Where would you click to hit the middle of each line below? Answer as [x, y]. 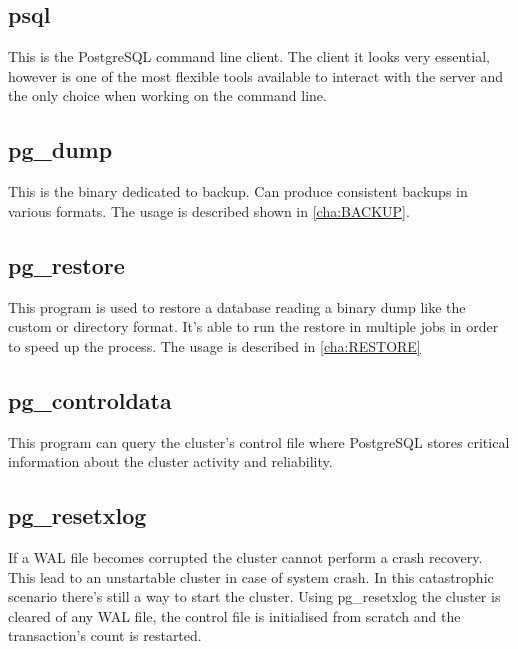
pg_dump [60, 149]
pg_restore [66, 264]
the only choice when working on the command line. [167, 95]
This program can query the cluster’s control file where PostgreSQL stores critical [259, 441]
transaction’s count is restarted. [105, 635]
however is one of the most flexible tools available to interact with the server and [256, 75]
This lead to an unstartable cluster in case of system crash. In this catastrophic [251, 576]
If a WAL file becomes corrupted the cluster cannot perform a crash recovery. [245, 556]
